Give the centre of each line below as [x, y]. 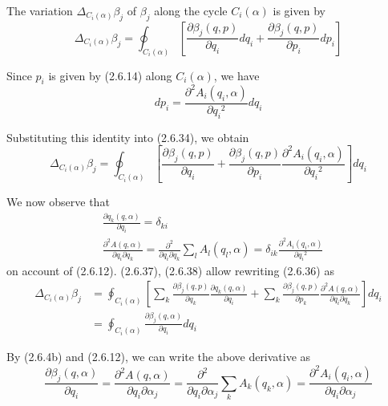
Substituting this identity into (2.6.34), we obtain [128, 137]
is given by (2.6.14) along [110, 75]
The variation [40, 10]
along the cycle [191, 10]
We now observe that [58, 202]
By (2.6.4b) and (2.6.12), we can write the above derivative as [159, 357]
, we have [236, 75]
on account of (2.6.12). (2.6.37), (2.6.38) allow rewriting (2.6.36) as [170, 270]
